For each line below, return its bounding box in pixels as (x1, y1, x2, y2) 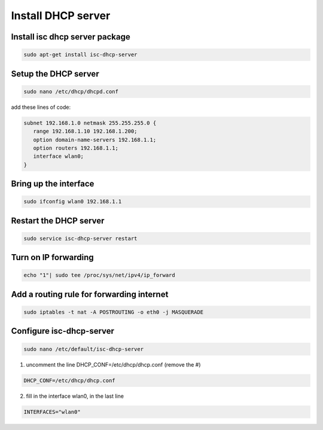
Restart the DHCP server (11, 215, 105, 225)
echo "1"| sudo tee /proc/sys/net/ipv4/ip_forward (23, 272, 176, 279)
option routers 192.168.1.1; (33, 144, 119, 151)
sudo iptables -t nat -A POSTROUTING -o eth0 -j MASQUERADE (23, 309, 204, 316)
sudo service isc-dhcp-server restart (23, 235, 138, 242)
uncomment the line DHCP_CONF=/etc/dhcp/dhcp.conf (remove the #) (26, 361, 201, 368)
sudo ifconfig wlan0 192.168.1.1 (23, 198, 122, 205)
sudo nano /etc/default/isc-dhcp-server (23, 346, 144, 352)
